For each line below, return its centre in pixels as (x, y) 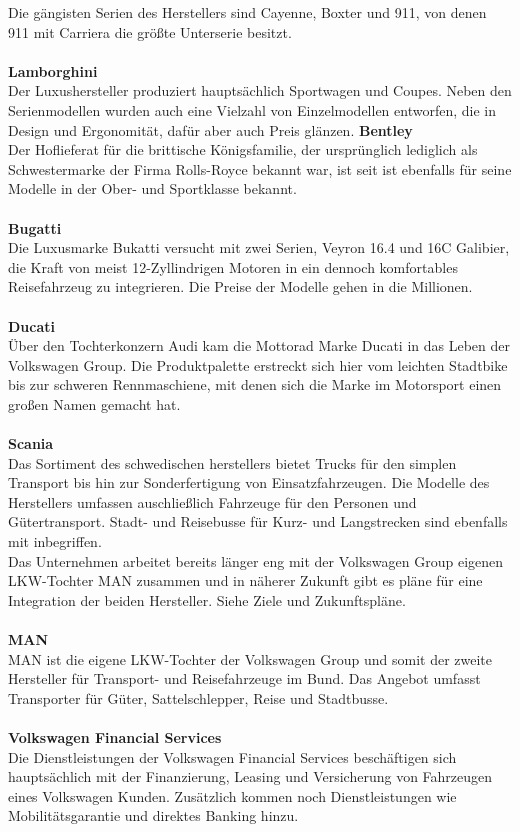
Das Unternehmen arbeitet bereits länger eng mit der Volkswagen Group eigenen (256, 560)
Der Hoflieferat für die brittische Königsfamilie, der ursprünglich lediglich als (243, 149)
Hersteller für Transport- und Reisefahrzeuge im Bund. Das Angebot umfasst (244, 678)
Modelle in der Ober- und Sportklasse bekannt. (152, 188)
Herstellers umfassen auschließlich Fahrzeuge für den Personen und (212, 501)
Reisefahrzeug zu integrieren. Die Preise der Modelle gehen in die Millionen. (240, 286)
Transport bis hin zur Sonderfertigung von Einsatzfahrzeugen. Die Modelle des (249, 482)
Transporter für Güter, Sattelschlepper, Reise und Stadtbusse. (198, 697)
